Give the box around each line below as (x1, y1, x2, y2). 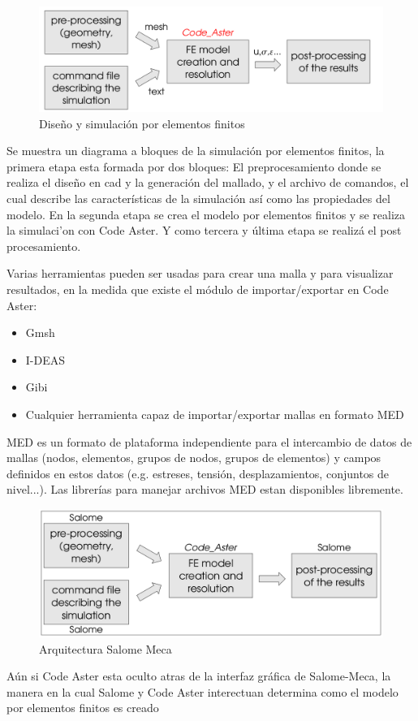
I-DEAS (25, 351, 66, 368)
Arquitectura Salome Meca (39, 640, 172, 657)
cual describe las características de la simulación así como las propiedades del (6, 189, 390, 206)
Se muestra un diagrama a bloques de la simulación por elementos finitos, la (6, 142, 385, 159)
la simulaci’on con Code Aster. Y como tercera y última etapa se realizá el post (6, 222, 402, 239)
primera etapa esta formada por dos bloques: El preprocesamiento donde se (6, 158, 381, 175)
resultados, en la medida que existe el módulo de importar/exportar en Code (6, 280, 389, 297)
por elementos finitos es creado (6, 699, 159, 716)
